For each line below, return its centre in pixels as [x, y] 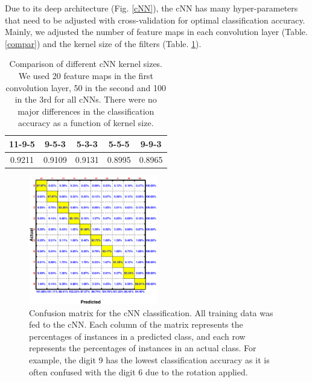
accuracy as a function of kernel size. [86, 123]
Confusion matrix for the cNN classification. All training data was [151, 312]
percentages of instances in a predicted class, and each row [137, 336]
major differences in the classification [86, 111]
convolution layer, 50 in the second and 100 [86, 87]
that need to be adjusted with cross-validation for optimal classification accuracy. [155, 20]
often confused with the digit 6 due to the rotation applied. [138, 371]
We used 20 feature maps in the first [86, 75]
